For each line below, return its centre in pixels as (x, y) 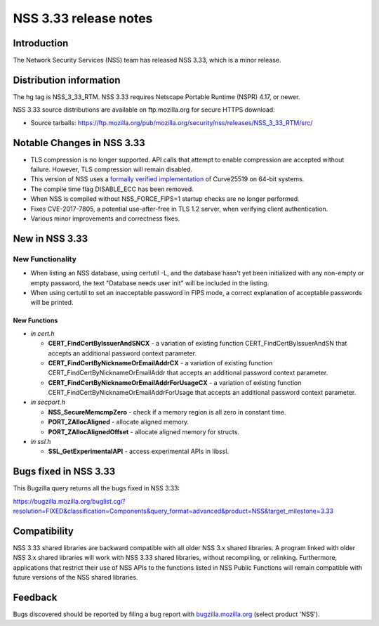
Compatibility (43, 531)
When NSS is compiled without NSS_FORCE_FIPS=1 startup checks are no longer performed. (165, 199)
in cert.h (43, 333)
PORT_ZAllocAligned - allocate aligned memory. (119, 422)
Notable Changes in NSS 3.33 (79, 143)
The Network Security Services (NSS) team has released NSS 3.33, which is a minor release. (147, 60)
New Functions (35, 320)
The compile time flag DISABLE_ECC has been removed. (112, 189)
